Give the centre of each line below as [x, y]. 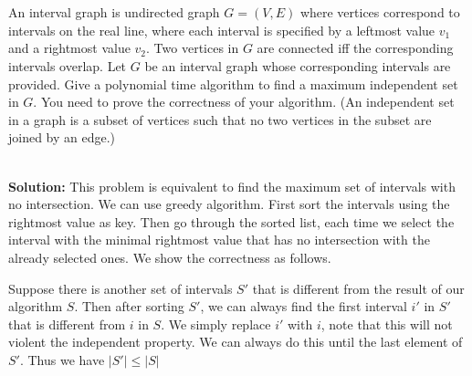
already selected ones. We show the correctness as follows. [170, 257]
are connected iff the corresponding [355, 48]
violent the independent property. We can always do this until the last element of [236, 342]
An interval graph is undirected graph [114, 12]
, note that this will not [387, 324]
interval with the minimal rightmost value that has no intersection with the [219, 240]
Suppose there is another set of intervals [121, 288]
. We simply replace [216, 324]
